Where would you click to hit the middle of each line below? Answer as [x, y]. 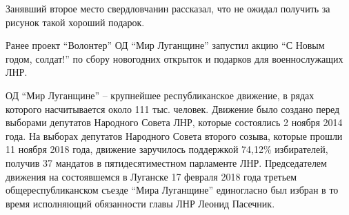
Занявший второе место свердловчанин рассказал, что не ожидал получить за [168, 8]
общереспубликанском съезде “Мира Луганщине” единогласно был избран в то [172, 190]
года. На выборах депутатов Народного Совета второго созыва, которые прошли [174, 135]
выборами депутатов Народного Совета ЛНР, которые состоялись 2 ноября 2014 [174, 122]
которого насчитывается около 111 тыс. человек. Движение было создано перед [173, 109]
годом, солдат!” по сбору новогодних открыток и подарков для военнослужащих [174, 58]
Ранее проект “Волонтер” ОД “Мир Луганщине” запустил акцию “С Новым [165, 45]
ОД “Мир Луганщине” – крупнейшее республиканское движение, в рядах [160, 95]
